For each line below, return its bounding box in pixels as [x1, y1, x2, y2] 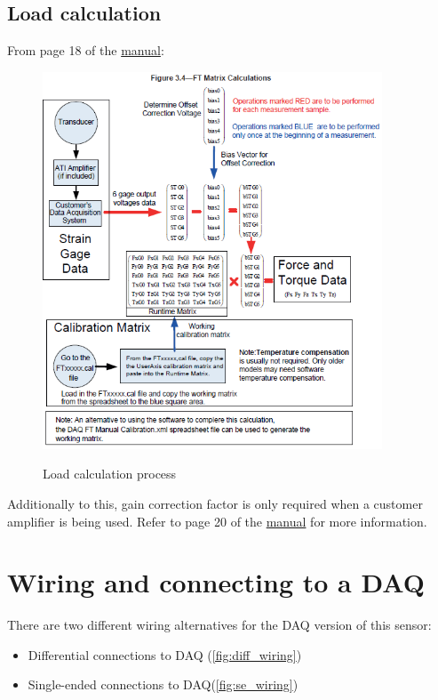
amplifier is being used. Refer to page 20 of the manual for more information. [7, 511, 427, 530]
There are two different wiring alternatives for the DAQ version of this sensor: [7, 616, 432, 634]
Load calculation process [43, 464, 177, 483]
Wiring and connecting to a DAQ [7, 564, 425, 600]
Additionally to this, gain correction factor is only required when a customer [7, 494, 423, 512]
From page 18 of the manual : [7, 41, 164, 60]
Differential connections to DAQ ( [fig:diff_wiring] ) [28, 645, 302, 664]
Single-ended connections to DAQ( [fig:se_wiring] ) [28, 675, 299, 694]
